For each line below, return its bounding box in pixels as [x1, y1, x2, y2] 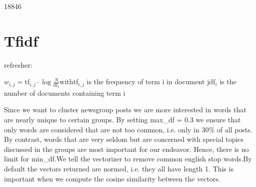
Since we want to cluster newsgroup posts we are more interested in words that [4, 104, 246, 115]
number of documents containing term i [4, 87, 125, 98]
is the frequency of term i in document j [86, 76, 209, 87]
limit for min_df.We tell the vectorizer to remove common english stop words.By [4, 153, 252, 164]
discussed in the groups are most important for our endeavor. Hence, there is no [4, 143, 249, 154]
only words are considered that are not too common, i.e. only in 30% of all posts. [4, 124, 252, 134]
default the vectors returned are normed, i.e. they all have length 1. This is [4, 163, 233, 173]
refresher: [4, 59, 32, 70]
